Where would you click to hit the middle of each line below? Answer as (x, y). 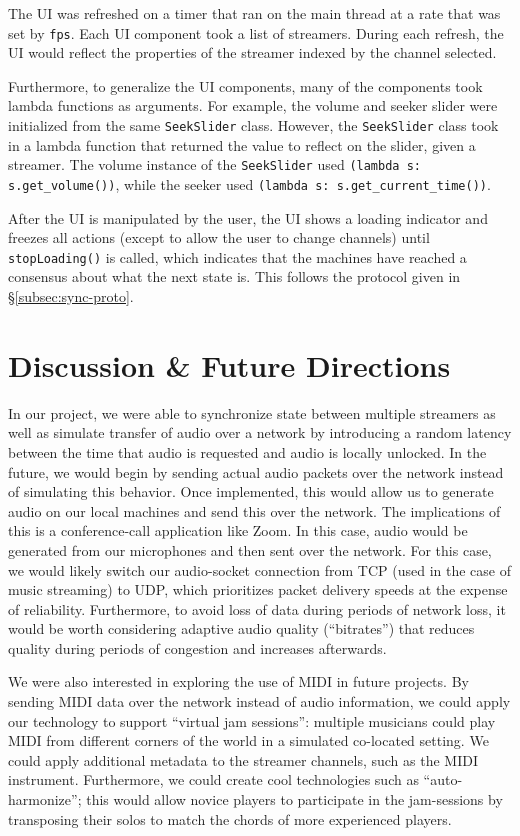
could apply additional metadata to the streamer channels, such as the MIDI (243, 759)
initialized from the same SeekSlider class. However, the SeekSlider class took (253, 125)
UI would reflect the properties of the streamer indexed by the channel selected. (252, 52)
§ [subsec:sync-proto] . (71, 296)
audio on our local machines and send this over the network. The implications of (254, 510)
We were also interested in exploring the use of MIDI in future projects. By (238, 681)
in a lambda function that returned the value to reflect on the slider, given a (242, 144)
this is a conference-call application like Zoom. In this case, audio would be (238, 530)
